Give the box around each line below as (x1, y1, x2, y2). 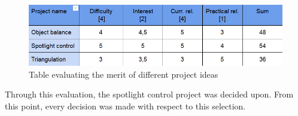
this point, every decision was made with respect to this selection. (5, 100, 246, 112)
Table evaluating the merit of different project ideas (29, 68, 218, 80)
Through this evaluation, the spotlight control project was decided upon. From (5, 88, 294, 100)
